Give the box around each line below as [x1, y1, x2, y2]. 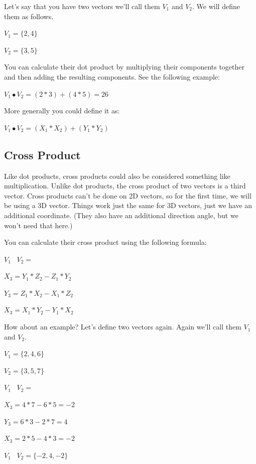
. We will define [192, 1, 240, 11]
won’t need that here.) [4, 220, 73, 230]
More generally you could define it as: [4, 105, 120, 116]
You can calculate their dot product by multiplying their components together [4, 61, 244, 72]
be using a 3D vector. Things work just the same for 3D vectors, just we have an [4, 200, 252, 211]
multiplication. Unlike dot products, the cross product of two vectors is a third [4, 180, 246, 191]
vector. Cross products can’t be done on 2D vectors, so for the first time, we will [4, 190, 251, 201]
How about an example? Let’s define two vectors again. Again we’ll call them [4, 321, 241, 332]
